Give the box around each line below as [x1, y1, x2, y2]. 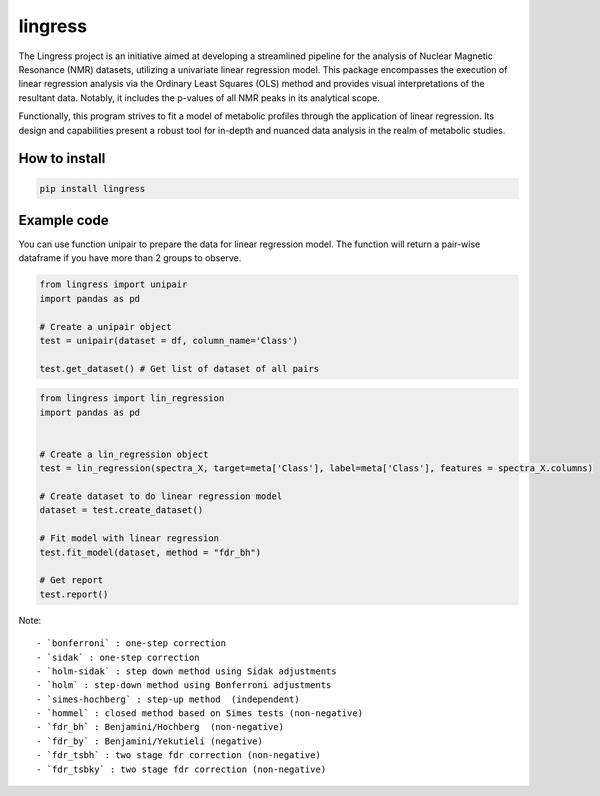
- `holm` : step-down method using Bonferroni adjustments [36, 680, 332, 691]
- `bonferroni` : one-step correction [36, 638, 227, 649]
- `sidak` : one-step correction [36, 651, 200, 663]
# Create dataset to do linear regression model [39, 491, 283, 502]
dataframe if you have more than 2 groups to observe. [18, 252, 242, 264]
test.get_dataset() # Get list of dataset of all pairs [39, 363, 320, 374]
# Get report [39, 575, 104, 586]
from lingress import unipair [39, 279, 188, 290]
